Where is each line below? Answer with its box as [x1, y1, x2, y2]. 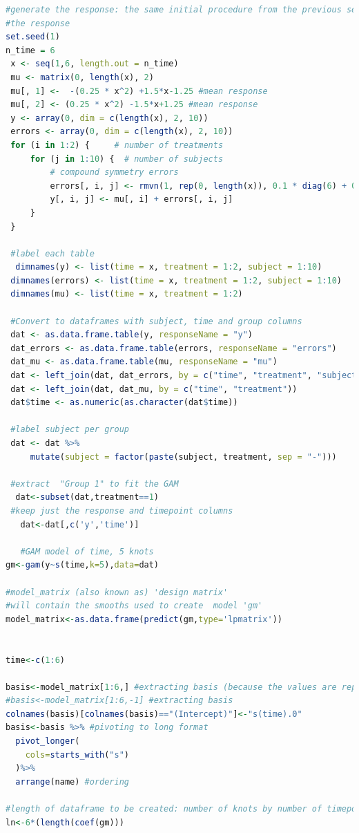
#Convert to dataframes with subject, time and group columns [10, 316, 302, 326]
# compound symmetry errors [50, 167, 179, 178]
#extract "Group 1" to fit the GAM [10, 478, 179, 489]
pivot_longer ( [15, 736, 80, 747]
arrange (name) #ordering [15, 776, 130, 787]
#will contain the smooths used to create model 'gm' [6, 601, 263, 611]
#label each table [10, 248, 95, 259]
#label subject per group [10, 424, 129, 435]
